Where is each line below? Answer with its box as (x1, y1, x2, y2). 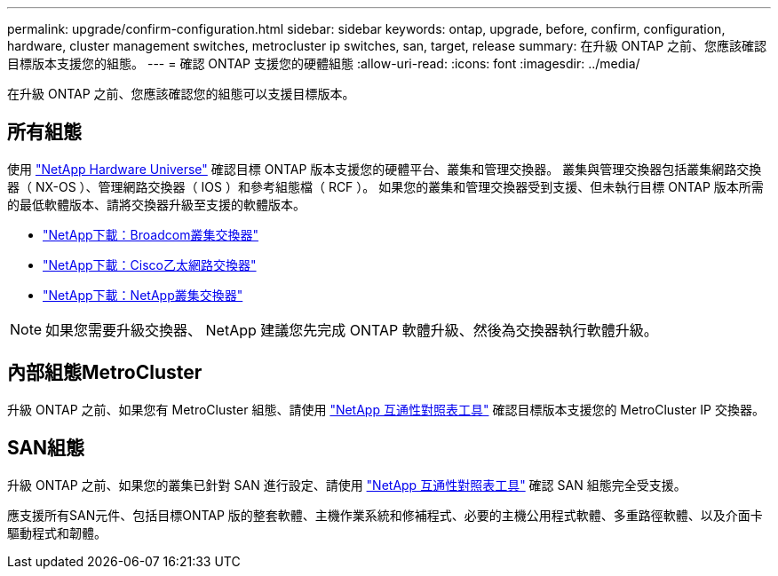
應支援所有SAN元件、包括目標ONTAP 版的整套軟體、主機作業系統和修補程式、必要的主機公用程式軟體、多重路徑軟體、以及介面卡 (7, 507, 763, 523)
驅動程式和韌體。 (7, 525, 107, 540)
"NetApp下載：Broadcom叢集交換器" (43, 226, 258, 242)
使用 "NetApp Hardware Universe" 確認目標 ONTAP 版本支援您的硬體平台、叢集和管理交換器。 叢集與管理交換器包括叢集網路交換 (7, 161, 762, 177)
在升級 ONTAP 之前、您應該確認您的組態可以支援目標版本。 (7, 86, 355, 101)
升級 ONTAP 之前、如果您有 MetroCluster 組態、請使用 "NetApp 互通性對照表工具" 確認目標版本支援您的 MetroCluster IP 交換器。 (7, 401, 765, 417)
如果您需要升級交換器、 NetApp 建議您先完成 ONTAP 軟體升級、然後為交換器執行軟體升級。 (45, 320, 658, 339)
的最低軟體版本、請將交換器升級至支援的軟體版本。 (7, 196, 306, 212)
